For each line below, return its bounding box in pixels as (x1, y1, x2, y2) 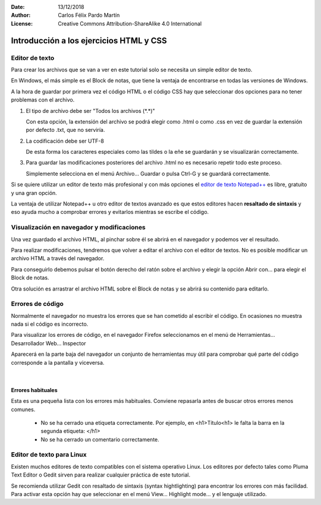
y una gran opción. (11, 189, 58, 196)
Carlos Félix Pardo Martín (58, 12, 120, 19)
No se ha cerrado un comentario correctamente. (40, 435, 160, 443)
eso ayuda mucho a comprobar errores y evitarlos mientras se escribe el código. (11, 209, 209, 216)
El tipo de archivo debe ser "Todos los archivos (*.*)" (26, 107, 155, 114)
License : (11, 20, 33, 27)
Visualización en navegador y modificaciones (11, 223, 146, 232)
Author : (11, 12, 31, 19)
